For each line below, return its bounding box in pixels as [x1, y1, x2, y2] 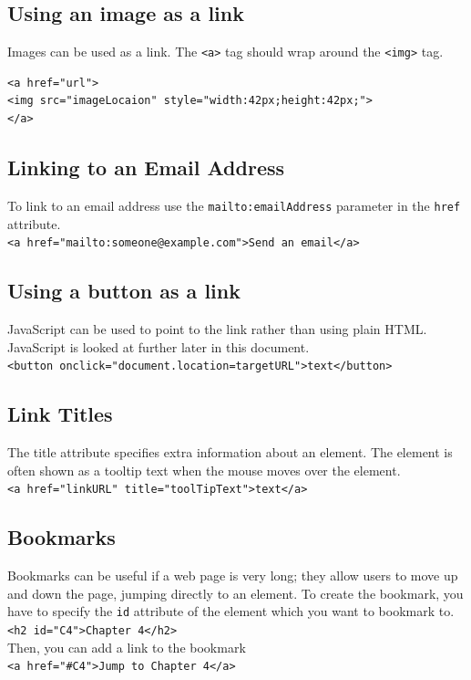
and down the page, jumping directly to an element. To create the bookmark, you [7, 583, 464, 602]
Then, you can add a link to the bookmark [7, 637, 246, 656]
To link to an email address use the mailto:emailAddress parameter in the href [7, 195, 461, 214]
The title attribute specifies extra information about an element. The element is [7, 443, 453, 461]
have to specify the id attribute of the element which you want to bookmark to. [7, 602, 455, 621]
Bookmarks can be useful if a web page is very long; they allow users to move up [7, 566, 458, 585]
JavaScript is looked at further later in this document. [7, 337, 310, 356]
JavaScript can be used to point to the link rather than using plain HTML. [7, 319, 427, 338]
